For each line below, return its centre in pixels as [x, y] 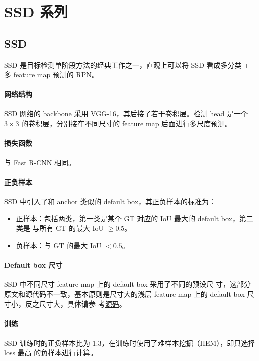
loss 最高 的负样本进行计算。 [51, 353]
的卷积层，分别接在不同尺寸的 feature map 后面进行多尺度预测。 [127, 123]
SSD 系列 [36, 11]
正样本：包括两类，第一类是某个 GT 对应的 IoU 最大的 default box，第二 [135, 218]
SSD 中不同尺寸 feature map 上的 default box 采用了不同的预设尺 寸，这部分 [128, 284]
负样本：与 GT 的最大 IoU [59, 245]
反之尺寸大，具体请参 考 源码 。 [75, 304]
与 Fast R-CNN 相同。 [40, 162]
